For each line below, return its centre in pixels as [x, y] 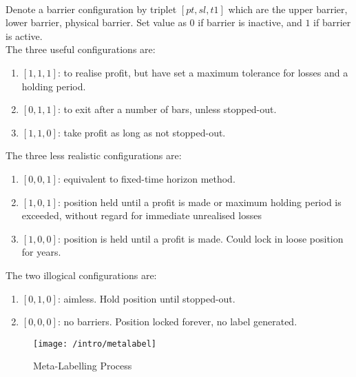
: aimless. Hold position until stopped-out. [146, 298]
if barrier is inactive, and [250, 22]
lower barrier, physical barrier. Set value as [96, 22]
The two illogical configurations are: [81, 275]
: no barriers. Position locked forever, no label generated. [177, 322]
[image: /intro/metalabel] [95, 344]
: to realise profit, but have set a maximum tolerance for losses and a [203, 72]
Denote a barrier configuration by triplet [91, 9]
